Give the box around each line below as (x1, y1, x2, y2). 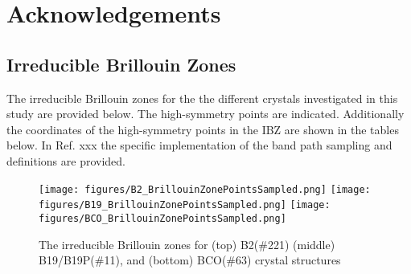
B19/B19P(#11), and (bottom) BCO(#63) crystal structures (39, 252, 341, 268)
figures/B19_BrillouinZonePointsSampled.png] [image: (39, 199, 331, 211)
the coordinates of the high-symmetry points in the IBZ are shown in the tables (6, 121, 399, 137)
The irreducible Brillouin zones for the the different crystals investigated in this (6, 89, 398, 106)
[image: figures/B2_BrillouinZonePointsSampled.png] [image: (39, 183, 371, 195)
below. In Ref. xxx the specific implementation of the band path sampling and (6, 137, 393, 153)
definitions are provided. (6, 152, 125, 169)
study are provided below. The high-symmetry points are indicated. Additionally (6, 105, 405, 122)
